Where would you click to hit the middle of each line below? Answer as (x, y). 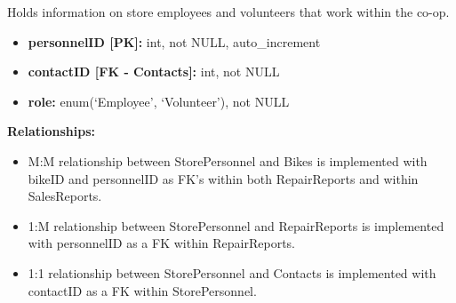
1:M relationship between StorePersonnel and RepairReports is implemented (236, 225)
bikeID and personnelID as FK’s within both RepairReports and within (223, 178)
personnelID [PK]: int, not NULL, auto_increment (174, 41)
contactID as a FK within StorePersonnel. (142, 290)
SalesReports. (65, 196)
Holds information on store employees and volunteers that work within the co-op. (228, 12)
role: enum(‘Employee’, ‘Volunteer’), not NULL (159, 101)
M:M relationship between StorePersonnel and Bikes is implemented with (228, 160)
